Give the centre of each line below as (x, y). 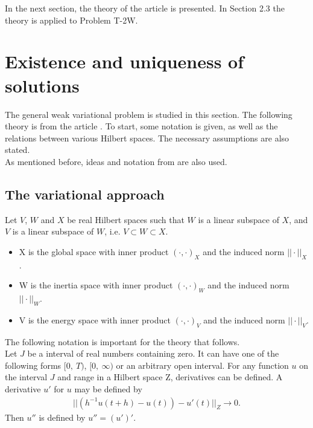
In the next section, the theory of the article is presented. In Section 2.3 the (145, 8)
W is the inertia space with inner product (96, 285)
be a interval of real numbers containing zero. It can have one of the (153, 353)
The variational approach (85, 194)
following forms (33, 365)
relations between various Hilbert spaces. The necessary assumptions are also (147, 138)
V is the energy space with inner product (95, 319)
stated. (17, 150)
